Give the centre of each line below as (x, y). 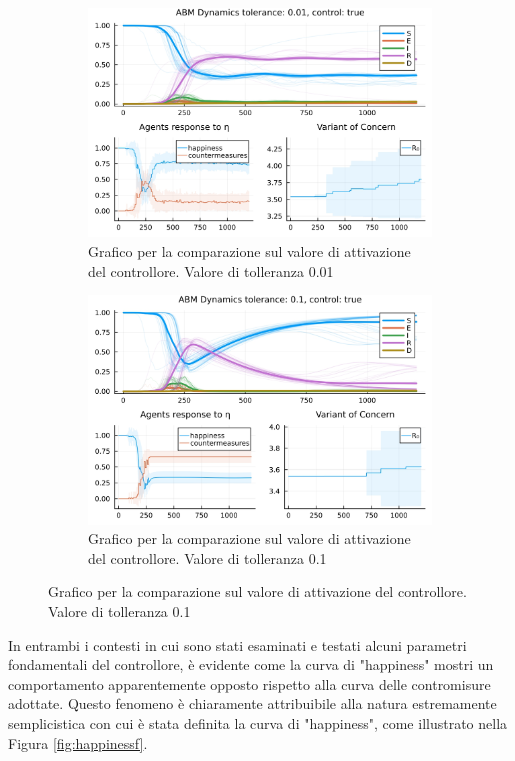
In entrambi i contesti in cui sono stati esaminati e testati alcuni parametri (237, 644)
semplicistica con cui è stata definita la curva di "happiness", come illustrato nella (258, 723)
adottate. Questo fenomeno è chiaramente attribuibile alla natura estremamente (252, 703)
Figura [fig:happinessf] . (78, 742)
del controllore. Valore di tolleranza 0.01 (211, 270)
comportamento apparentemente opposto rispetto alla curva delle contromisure (249, 683)
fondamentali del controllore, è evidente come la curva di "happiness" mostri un (251, 664)
